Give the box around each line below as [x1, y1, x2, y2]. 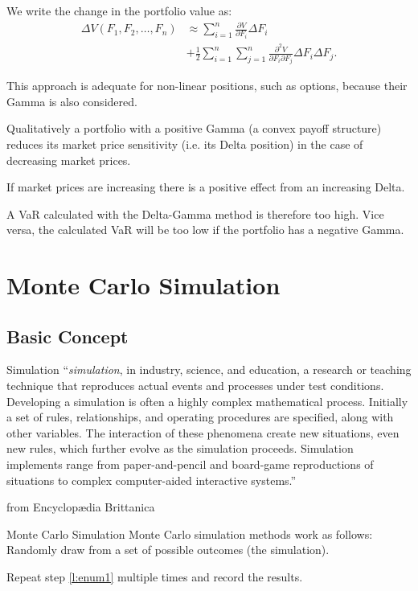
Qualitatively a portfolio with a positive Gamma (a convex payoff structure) [6, 120, 382, 137]
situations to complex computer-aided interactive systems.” [6, 471, 297, 488]
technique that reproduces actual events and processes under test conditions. [6, 377, 384, 394]
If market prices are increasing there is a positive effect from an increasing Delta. [6, 179, 405, 195]
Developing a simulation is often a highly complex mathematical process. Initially [6, 392, 408, 409]
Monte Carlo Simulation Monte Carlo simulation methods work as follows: [6, 525, 373, 542]
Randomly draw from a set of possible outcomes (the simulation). [6, 541, 330, 558]
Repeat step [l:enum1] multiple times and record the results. [6, 568, 303, 585]
